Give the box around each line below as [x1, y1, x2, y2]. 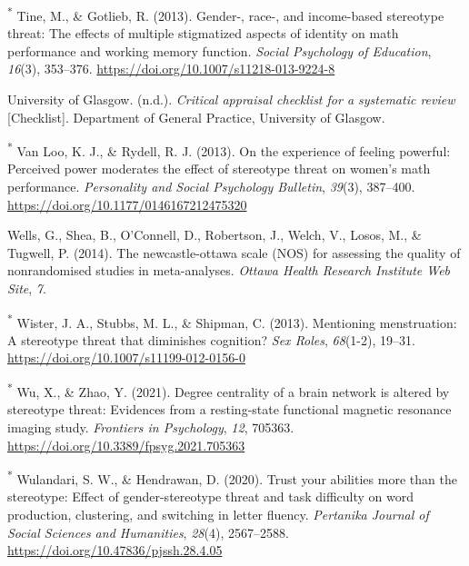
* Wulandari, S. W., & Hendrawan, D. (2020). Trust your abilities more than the [7, 467, 457, 488]
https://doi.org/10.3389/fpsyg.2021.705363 [7, 435, 245, 454]
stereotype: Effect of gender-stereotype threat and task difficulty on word [7, 487, 414, 506]
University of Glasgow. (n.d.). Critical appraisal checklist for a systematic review [7, 90, 455, 109]
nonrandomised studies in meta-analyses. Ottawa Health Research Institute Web [7, 261, 451, 280]
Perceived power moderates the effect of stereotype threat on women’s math [7, 159, 431, 178]
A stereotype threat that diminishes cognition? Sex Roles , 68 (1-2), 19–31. [7, 330, 415, 349]
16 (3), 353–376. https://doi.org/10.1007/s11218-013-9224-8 [7, 59, 335, 78]
